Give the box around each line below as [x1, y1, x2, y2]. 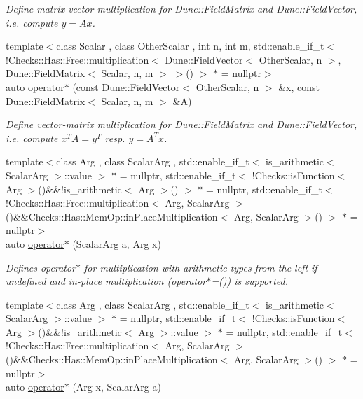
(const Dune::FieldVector [72, 79, 180, 94]
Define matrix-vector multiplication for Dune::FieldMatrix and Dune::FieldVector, [6, 1, 357, 15]
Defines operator [6, 260, 76, 274]
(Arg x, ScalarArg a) [72, 379, 161, 394]
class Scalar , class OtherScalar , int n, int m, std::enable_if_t [56, 38, 324, 53]
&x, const [278, 79, 320, 94]
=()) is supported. [211, 274, 288, 288]
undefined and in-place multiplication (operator [6, 274, 207, 288]
